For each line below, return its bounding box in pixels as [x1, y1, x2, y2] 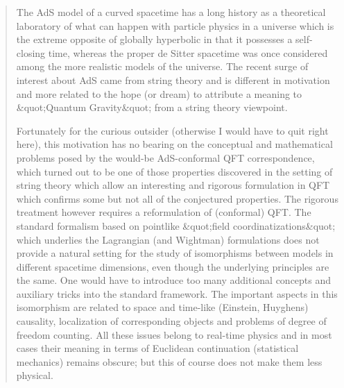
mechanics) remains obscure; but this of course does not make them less [16, 354, 322, 369]
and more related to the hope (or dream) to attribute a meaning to [16, 86, 302, 101]
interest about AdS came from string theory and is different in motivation [16, 72, 330, 87]
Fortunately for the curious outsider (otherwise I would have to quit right [16, 123, 329, 137]
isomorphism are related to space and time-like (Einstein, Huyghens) [16, 300, 309, 314]
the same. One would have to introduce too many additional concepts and [16, 273, 332, 287]
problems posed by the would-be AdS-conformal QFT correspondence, [16, 150, 315, 165]
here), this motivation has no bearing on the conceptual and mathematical [16, 137, 333, 151]
